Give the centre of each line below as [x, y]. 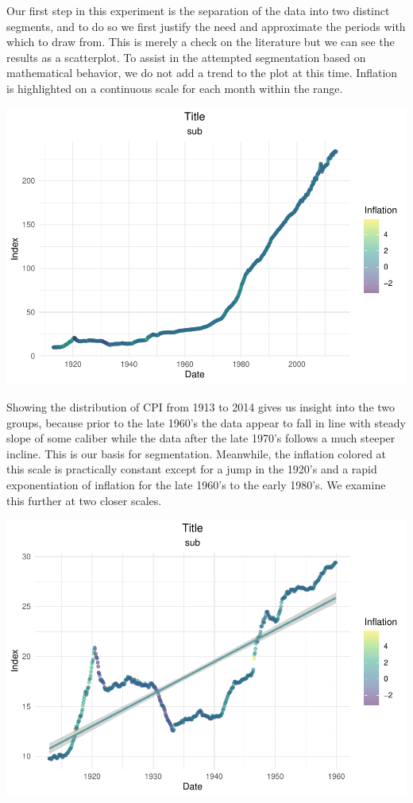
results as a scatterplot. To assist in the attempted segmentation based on [186, 57]
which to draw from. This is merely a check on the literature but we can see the [201, 42]
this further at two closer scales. [84, 500]
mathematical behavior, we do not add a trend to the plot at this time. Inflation [202, 73]
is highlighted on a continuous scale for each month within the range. [175, 88]
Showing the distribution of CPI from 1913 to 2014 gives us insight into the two [201, 407]
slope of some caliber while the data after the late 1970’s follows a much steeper [201, 438]
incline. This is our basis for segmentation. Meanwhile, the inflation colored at [197, 453]
